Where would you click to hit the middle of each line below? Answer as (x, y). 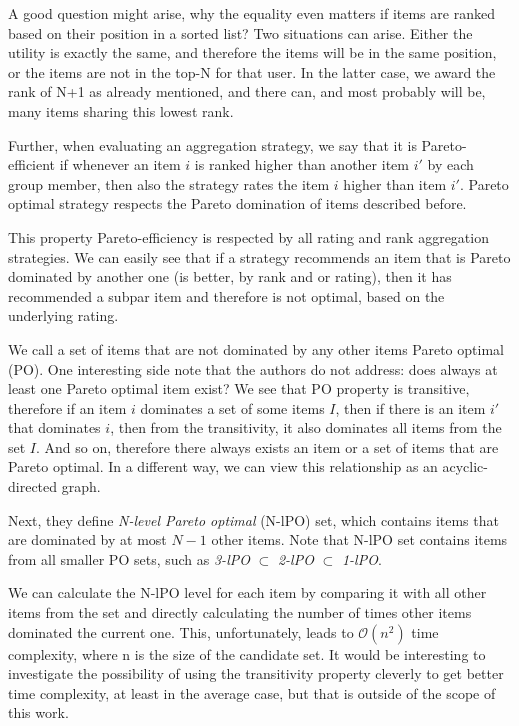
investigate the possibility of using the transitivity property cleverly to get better (256, 673)
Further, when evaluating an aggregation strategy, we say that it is (212, 144)
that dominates (54, 427)
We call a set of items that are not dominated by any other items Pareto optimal (256, 348)
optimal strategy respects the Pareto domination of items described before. (237, 203)
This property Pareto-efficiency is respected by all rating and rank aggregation (248, 236)
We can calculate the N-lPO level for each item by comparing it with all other (247, 592)
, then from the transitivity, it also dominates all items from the (306, 427)
